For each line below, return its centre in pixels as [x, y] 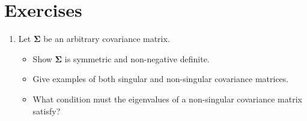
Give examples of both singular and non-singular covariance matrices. [161, 79]
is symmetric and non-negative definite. [137, 58]
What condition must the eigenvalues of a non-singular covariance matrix [167, 99]
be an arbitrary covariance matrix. [107, 39]
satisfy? [47, 111]
